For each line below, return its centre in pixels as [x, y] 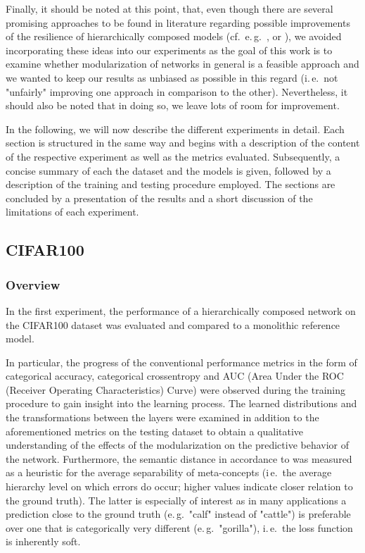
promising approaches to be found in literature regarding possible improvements [178, 22]
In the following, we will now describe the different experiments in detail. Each [175, 129]
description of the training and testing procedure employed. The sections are [171, 184]
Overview [33, 284]
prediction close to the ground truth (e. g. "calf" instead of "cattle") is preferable [178, 514]
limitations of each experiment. [72, 212]
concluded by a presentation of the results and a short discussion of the [159, 198]
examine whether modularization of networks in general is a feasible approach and [182, 64]
